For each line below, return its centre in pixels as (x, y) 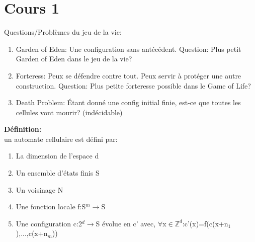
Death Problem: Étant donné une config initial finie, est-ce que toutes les (128, 102)
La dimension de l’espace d (57, 156)
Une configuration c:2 (49, 223)
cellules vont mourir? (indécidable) (69, 112)
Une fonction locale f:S (51, 207)
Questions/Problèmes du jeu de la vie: (63, 32)
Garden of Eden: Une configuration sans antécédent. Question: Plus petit (129, 49)
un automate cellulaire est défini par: (61, 139)
